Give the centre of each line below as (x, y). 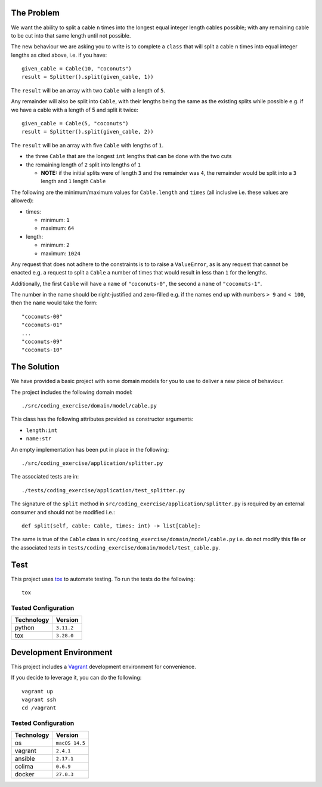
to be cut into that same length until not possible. (71, 35)
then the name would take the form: (54, 303)
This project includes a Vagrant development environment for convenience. (103, 666)
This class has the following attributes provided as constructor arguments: (102, 419)
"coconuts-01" (42, 325)
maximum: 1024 (61, 253)
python (25, 628)
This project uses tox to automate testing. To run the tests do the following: (103, 579)
